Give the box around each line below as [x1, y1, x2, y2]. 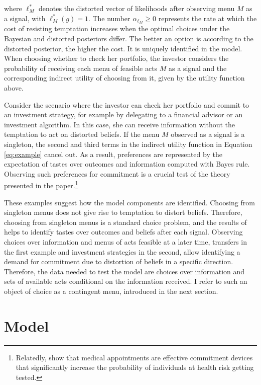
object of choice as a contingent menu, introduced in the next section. [4, 285, 218, 296]
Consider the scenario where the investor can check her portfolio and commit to [4, 99, 249, 110]
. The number [88, 13, 130, 23]
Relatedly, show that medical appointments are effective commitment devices [16, 352, 253, 362]
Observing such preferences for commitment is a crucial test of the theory [4, 168, 230, 179]
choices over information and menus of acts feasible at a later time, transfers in [4, 236, 247, 247]
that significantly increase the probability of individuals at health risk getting [16, 362, 254, 372]
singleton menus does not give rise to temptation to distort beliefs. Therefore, [4, 207, 242, 217]
